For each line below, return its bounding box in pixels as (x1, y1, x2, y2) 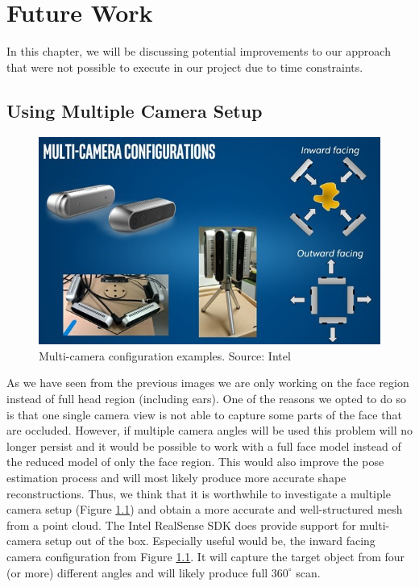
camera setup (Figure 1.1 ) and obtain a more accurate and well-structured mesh (6, 501, 403, 518)
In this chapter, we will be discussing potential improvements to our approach (6, 43, 391, 60)
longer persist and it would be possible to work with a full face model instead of (6, 437, 401, 454)
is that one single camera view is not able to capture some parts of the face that (6, 406, 402, 423)
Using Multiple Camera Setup (6, 98, 263, 123)
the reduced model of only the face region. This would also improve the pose (6, 453, 384, 470)
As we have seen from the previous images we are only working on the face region (6, 374, 409, 391)
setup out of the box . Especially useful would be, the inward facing (45, 532, 375, 549)
